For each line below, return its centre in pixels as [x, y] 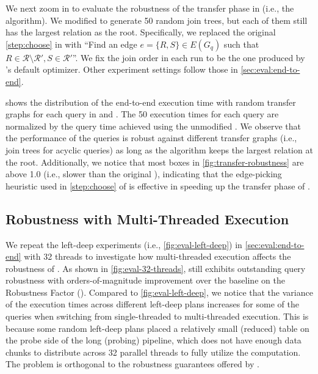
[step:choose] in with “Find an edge [71, 44]
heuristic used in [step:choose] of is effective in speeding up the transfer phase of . [158, 185]
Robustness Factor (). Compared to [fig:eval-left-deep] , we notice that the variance [159, 292]
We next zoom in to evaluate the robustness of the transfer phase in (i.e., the [150, 8]
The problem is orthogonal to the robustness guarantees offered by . [132, 364]
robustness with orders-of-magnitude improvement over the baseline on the [145, 280]
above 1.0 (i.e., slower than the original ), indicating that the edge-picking [144, 174]
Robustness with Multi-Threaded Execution [147, 218]
